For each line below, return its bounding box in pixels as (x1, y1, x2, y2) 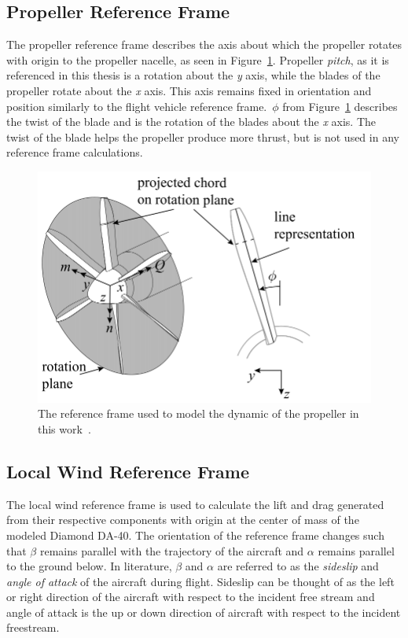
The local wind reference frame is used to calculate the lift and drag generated (6, 496, 384, 512)
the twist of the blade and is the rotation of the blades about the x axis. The (6, 113, 377, 130)
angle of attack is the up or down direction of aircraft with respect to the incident (6, 603, 401, 620)
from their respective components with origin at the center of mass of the (6, 511, 359, 528)
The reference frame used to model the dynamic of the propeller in (38, 405, 359, 422)
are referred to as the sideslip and (217, 558, 379, 574)
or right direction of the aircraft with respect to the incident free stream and (6, 588, 375, 605)
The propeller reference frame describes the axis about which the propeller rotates (6, 36, 402, 53)
